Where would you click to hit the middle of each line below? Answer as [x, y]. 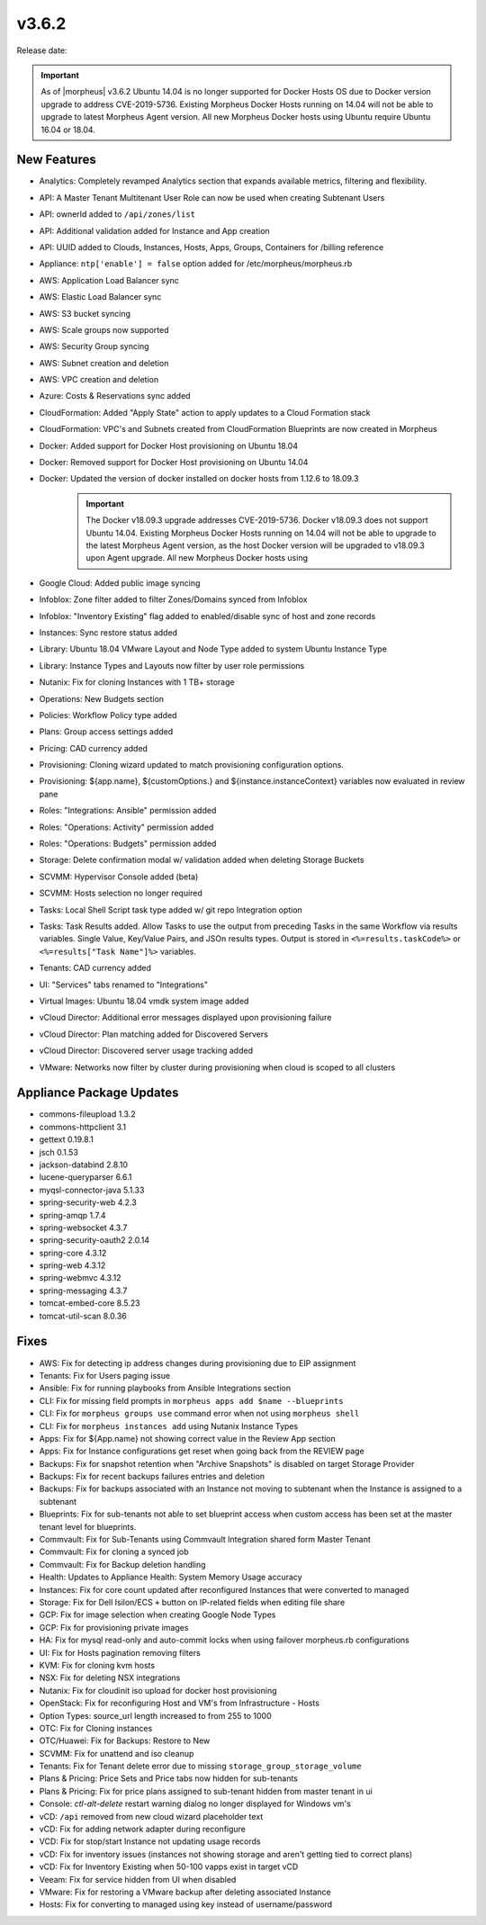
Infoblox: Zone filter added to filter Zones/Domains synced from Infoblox [173, 599]
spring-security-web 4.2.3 [88, 1202]
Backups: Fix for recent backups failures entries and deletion [152, 1477]
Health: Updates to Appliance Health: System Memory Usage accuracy [171, 1577]
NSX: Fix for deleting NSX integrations [110, 1678]
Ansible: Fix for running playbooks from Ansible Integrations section [165, 1388]
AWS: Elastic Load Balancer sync [100, 297]
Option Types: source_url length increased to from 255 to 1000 [155, 1715]
